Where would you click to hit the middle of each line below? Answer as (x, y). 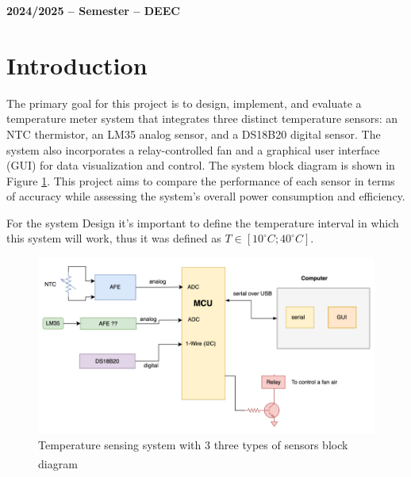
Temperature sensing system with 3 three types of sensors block (193, 445)
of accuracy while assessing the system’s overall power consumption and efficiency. (206, 196)
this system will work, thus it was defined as (114, 238)
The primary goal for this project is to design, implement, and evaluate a (184, 103)
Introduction (77, 65)
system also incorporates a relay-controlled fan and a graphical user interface (193, 149)
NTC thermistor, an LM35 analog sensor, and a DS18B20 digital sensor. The (194, 134)
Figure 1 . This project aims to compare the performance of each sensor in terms (201, 180)
